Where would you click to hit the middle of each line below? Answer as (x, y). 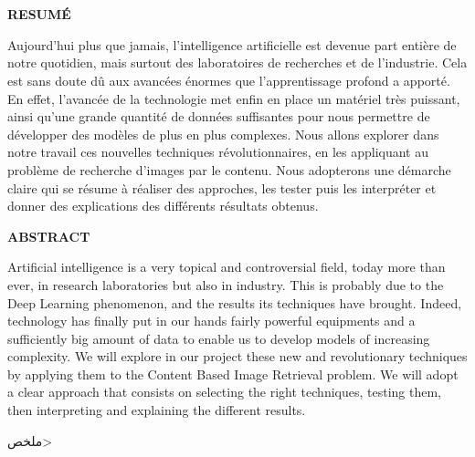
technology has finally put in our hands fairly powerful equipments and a (211, 321)
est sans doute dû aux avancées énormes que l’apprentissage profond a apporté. (229, 80)
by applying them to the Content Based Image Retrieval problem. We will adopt (233, 374)
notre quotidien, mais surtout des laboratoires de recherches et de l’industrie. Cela (237, 62)
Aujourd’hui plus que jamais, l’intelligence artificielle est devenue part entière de (232, 44)
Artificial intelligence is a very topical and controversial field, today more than (227, 267)
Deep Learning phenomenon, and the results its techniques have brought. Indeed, (235, 302)
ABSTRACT (49, 236)
